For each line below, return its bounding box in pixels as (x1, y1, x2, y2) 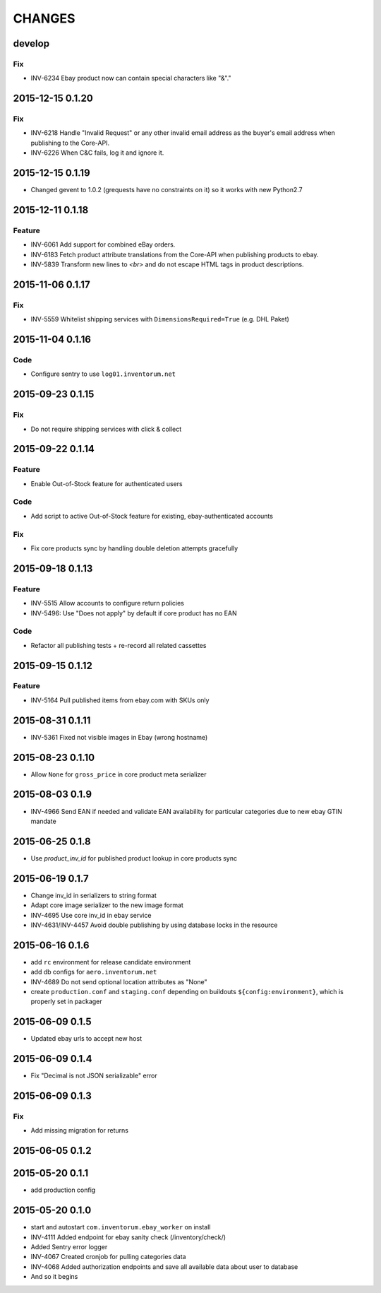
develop (13, 37, 49, 49)
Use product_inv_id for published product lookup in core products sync (30, 854, 238, 862)
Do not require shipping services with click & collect (30, 425, 182, 433)
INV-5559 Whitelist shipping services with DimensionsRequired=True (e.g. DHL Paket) (30, 315, 289, 324)
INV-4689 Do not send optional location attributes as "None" (30, 977, 207, 986)
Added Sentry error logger (30, 1242, 108, 1251)
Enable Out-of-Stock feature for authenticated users (30, 479, 183, 488)
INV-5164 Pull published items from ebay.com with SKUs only (30, 696, 210, 704)
